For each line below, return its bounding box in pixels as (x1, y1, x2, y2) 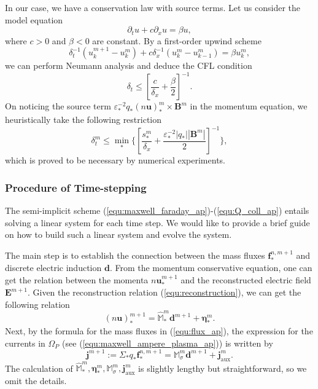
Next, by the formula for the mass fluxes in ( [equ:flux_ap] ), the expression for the (5, 324, 313, 337)
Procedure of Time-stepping (5, 179, 147, 195)
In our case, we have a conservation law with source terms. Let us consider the (5, 1, 301, 14)
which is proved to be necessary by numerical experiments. (5, 154, 225, 167)
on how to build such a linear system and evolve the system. (5, 228, 232, 241)
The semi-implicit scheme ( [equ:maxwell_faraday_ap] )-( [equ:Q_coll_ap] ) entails (5, 204, 309, 217)
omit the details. (5, 374, 67, 387)
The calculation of (5, 361, 73, 374)
